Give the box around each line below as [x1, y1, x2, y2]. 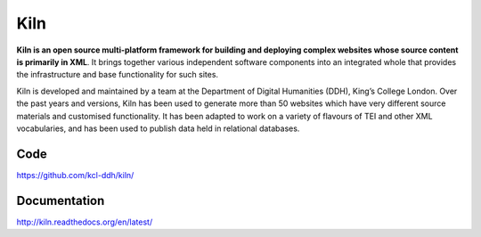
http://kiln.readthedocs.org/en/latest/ [16, 217, 153, 227]
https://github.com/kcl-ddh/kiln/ [16, 169, 135, 180]
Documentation [16, 192, 105, 208]
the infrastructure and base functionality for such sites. [16, 69, 218, 80]
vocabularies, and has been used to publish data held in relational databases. [16, 123, 300, 134]
